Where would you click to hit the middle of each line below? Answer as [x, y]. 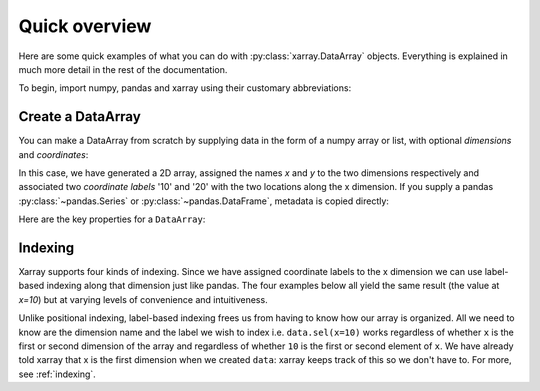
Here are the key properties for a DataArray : [112, 219]
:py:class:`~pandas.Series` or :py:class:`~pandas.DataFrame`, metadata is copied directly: [204, 201]
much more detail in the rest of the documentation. [123, 69]
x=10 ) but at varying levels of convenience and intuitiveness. [143, 299]
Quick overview [85, 26]
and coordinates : [53, 154]
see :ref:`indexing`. [57, 374]
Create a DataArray [80, 116]
